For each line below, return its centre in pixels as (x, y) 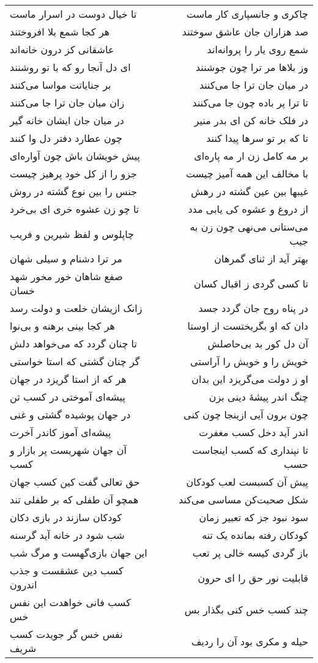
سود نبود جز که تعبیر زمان (253, 517)
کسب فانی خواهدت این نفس (70, 602)
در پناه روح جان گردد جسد (253, 308)
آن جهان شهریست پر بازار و (68, 450)
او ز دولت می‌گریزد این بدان (250, 379)
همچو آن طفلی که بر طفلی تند (74, 499)
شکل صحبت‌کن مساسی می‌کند (243, 499)
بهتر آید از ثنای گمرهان (261, 258)
